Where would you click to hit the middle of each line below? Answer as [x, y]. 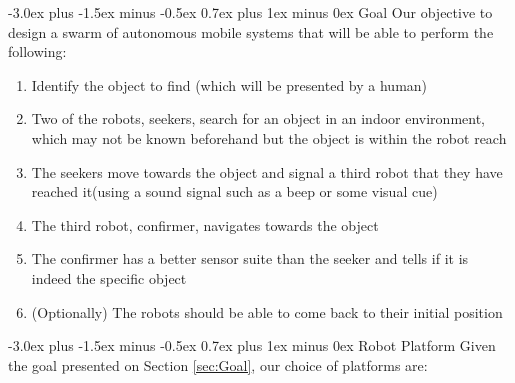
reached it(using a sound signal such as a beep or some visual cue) [234, 191]
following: [37, 51]
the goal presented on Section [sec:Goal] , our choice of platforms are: [218, 364]
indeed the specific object [109, 277]
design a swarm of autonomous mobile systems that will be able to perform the [251, 31]
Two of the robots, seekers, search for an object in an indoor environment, [258, 118]
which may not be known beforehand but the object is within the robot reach [269, 137]
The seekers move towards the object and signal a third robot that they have [267, 171]
